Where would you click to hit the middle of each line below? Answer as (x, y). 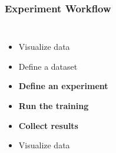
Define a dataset (48, 66)
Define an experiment (63, 86)
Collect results (48, 125)
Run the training (54, 106)
